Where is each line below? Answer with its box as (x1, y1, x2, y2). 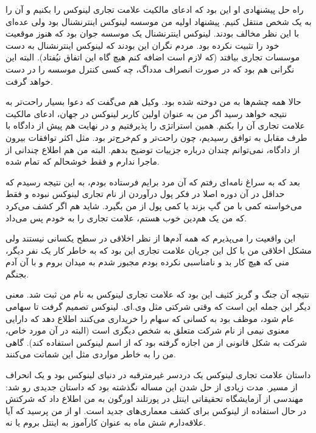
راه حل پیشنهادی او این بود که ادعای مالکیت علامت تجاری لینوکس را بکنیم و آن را (5, 3, 304, 15)
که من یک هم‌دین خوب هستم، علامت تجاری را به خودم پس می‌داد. (5, 211, 247, 224)
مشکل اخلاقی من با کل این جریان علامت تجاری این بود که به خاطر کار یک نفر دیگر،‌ (5, 243, 312, 256)
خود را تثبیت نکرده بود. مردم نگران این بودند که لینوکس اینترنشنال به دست (5, 38, 279, 51)
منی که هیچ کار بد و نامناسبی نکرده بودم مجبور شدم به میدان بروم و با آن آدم (5, 256, 289, 268)
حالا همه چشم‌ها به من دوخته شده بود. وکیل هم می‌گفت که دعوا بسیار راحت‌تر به (5, 95, 301, 108)
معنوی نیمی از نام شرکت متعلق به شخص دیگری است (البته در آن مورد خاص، (5, 324, 290, 337)
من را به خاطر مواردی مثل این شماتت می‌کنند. (5, 348, 176, 360)
